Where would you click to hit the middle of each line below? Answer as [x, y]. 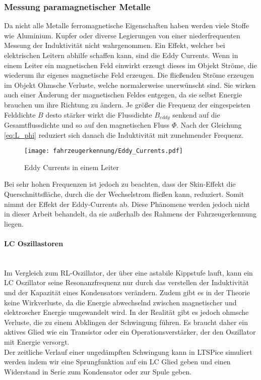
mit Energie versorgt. [37, 341]
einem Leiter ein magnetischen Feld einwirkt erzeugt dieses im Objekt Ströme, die [130, 65]
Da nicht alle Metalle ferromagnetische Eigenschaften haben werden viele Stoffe [126, 25]
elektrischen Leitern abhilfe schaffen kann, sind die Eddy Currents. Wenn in [121, 55]
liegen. [14, 223]
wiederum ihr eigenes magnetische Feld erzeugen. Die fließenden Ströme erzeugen [129, 75]
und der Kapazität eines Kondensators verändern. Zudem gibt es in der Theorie [127, 292]
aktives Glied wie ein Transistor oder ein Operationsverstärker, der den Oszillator [130, 332]
